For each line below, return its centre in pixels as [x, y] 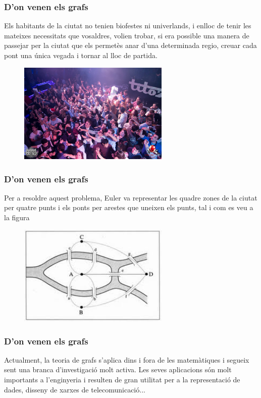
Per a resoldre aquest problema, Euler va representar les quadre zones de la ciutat [131, 197]
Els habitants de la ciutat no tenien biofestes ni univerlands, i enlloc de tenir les [128, 26]
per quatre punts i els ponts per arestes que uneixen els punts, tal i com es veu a [129, 207]
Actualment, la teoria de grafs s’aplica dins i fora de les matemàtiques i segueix [127, 359]
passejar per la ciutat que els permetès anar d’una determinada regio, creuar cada [130, 45]
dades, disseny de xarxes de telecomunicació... [75, 389]
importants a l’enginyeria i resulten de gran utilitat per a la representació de [122, 379]
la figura [17, 217]
